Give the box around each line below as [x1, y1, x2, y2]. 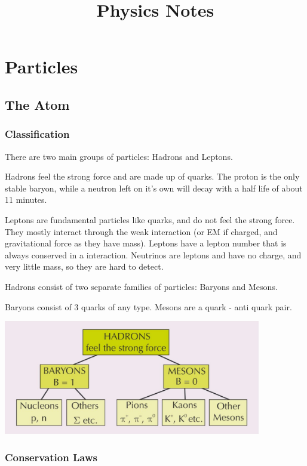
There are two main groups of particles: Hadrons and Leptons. [5, 150, 233, 162]
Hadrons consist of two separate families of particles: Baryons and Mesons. [5, 280, 278, 292]
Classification [5, 126, 70, 141]
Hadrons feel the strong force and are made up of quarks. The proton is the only [5, 170, 300, 183]
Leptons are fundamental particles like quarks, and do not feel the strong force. [5, 213, 295, 226]
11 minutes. [5, 193, 47, 206]
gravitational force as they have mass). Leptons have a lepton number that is [5, 237, 287, 249]
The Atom [5, 95, 70, 113]
